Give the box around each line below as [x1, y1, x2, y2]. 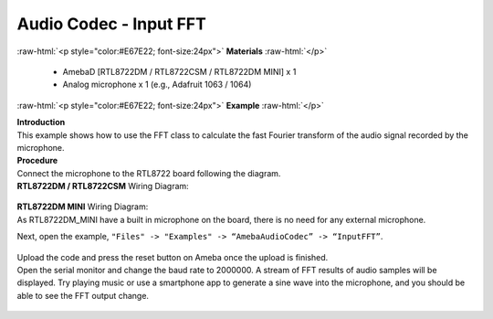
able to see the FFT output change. [16, 290, 150, 301]
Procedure [16, 155, 58, 166]
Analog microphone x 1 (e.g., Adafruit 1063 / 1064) [62, 79, 252, 90]
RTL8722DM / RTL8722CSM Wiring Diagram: [16, 181, 189, 192]
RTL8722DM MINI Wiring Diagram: [16, 201, 149, 212]
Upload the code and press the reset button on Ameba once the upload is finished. [16, 251, 329, 262]
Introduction [16, 117, 66, 128]
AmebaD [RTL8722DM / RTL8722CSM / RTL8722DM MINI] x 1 [62, 66, 297, 77]
